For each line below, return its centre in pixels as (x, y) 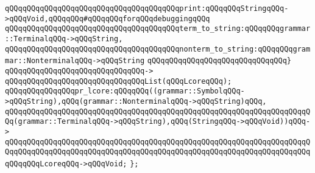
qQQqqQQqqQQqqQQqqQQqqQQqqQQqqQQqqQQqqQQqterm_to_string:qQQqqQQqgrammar (158, 29)
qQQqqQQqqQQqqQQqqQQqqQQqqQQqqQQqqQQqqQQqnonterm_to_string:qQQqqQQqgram (158, 49)
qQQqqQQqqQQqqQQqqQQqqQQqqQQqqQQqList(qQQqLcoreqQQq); (119, 81)
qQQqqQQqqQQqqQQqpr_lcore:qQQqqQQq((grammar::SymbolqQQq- (125, 91)
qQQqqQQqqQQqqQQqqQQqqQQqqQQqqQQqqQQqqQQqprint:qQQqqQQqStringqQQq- (147, 8)
